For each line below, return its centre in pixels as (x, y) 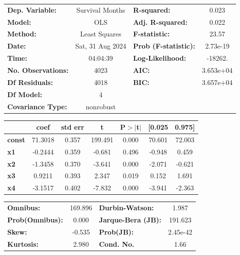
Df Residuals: (30, 82)
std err (73, 127)
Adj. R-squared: (160, 22)
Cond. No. (117, 244)
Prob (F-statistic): (164, 46)
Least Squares (101, 34)
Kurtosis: (23, 244)
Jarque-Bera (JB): (130, 220)
